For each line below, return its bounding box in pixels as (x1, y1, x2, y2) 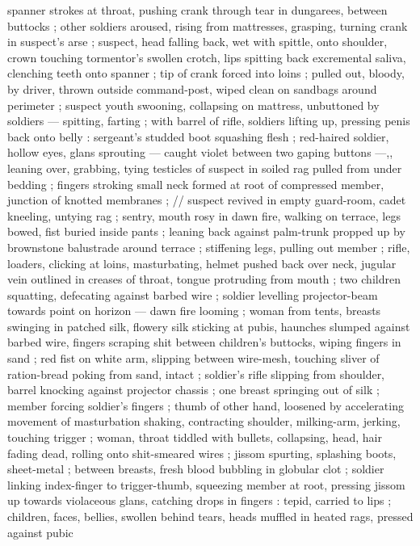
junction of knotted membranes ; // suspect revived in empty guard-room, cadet (7, 191, 406, 208)
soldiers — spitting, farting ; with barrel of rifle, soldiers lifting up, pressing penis (7, 112, 410, 129)
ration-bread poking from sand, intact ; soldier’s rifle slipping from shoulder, (7, 365, 385, 382)
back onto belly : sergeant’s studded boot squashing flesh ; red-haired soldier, (7, 128, 389, 145)
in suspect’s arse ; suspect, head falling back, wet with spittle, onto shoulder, (7, 33, 388, 50)
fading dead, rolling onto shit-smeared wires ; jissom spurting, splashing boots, (7, 444, 397, 461)
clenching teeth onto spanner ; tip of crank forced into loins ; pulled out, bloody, (7, 65, 405, 82)
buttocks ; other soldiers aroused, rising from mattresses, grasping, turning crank (7, 17, 408, 34)
